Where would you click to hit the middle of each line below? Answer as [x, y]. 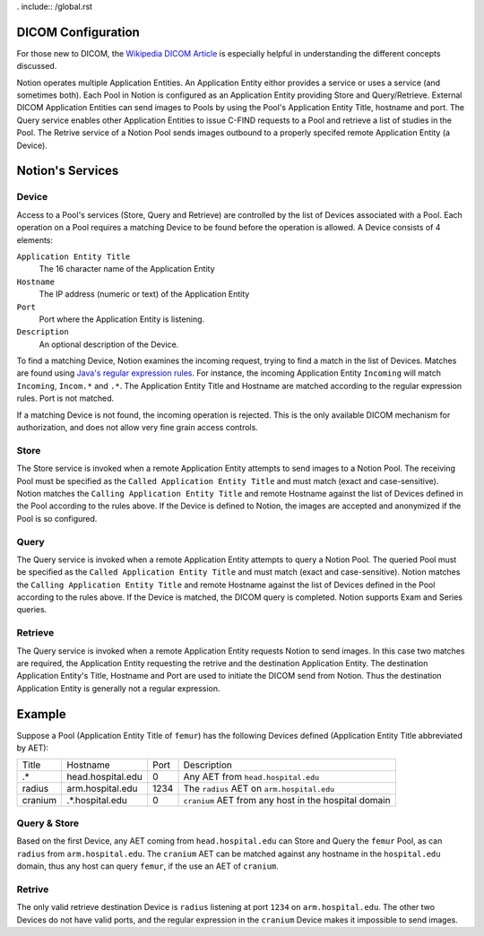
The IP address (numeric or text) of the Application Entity [144, 294]
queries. [32, 610]
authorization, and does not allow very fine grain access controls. [138, 428]
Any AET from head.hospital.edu [251, 777]
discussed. [37, 66]
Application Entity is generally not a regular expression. [118, 688]
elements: [35, 240]
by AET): [33, 748]
